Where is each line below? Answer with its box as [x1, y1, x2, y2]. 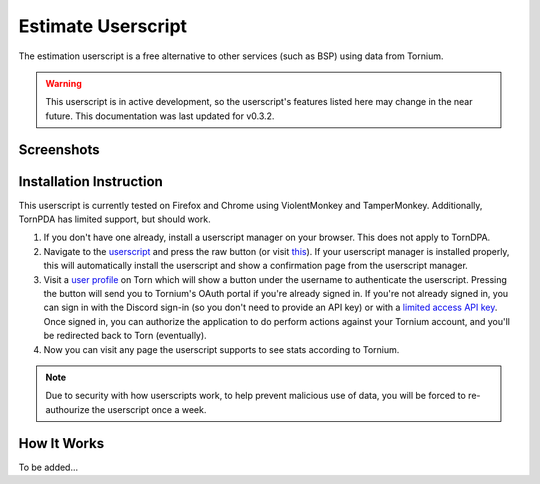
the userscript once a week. [91, 403, 207, 415]
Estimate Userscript [18, 15, 188, 37]
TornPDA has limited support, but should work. [18, 213, 211, 225]
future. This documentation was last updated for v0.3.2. [45, 110, 275, 122]
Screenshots [18, 141, 100, 158]
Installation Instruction [18, 173, 164, 190]
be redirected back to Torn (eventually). [43, 330, 207, 342]
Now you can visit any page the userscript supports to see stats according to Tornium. [43, 343, 400, 355]
